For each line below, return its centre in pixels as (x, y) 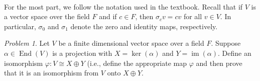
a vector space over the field (47, 16)
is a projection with (82, 53)
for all (193, 16)
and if (108, 16)
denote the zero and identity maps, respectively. (144, 26)
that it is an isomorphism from (51, 73)
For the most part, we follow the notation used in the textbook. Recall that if (123, 6)
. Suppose (226, 43)
